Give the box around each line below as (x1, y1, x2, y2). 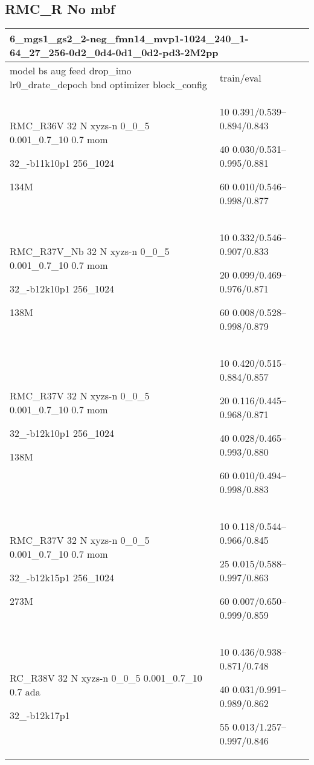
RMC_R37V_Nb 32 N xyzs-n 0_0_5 (10, 244, 170, 259)
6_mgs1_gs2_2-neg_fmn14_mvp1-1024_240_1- (10, 31, 249, 46)
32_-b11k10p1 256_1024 (10, 156, 114, 170)
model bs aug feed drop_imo (10, 63, 132, 78)
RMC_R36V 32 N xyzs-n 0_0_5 (10, 118, 150, 133)
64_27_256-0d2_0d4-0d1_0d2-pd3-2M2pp (10, 45, 219, 60)
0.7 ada (10, 684, 40, 699)
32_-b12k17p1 (10, 708, 70, 722)
